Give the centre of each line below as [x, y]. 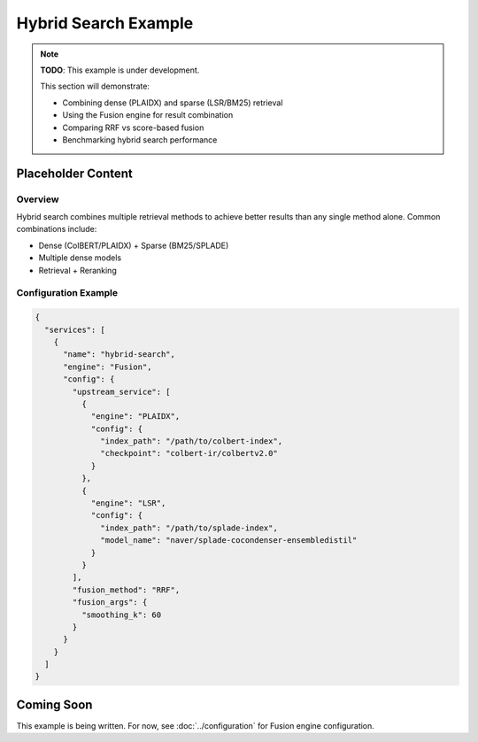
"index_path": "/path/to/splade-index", [189, 528]
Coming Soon [54, 704]
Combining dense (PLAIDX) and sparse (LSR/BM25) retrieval [173, 103]
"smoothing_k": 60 [121, 614]
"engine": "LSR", [128, 503]
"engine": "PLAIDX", [135, 417]
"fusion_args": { [110, 603]
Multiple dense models [80, 258]
